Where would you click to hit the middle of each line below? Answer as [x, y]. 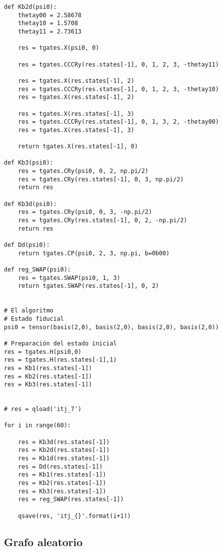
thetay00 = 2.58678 [50, 15]
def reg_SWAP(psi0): [38, 270]
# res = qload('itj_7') [43, 409]
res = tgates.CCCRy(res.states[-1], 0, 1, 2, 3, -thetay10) [118, 89]
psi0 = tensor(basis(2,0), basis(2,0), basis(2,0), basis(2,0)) [111, 327]
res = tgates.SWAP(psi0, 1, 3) [69, 278]
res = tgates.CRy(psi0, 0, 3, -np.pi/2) [85, 212]
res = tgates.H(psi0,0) [43, 352]
